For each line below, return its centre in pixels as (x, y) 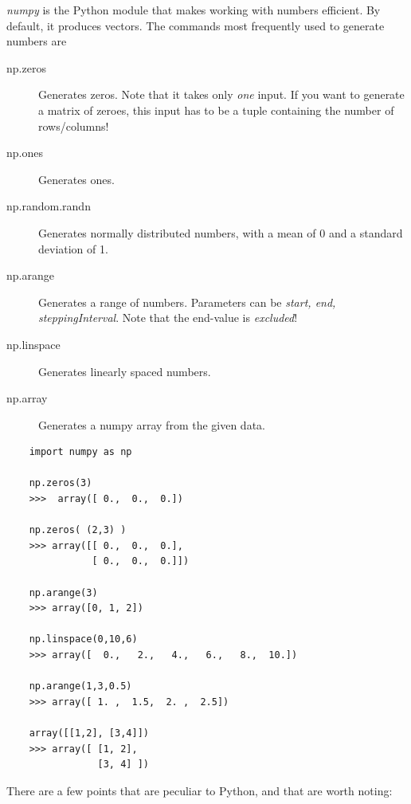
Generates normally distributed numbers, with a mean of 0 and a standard (221, 232)
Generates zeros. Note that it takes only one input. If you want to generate (221, 94)
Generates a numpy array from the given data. (152, 424)
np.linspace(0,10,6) (83, 639)
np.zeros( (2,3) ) (78, 530)
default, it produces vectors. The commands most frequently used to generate (196, 25)
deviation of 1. (73, 248)
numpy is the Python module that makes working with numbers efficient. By (194, 10)
